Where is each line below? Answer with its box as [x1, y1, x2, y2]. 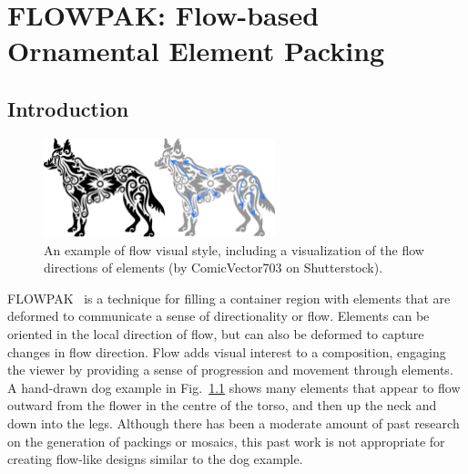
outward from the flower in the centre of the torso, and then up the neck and [7, 396, 437, 415]
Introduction [7, 94, 129, 122]
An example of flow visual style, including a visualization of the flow [44, 240, 424, 259]
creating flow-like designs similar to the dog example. [7, 449, 303, 469]
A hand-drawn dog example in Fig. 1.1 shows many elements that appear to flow [7, 377, 461, 397]
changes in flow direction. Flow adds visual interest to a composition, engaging [7, 342, 446, 361]
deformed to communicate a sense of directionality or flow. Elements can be [7, 306, 430, 325]
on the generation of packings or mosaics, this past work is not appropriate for [7, 431, 445, 450]
